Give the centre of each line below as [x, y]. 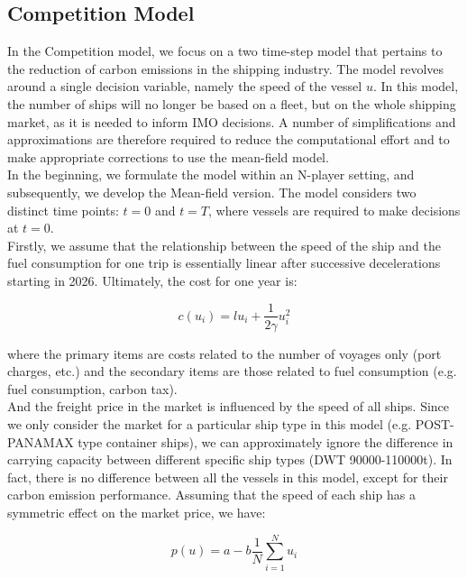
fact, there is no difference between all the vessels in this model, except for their [228, 477]
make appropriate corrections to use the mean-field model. [168, 156]
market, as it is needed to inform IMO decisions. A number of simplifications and [232, 121]
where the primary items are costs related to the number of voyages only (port [224, 353]
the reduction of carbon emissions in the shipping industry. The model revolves [226, 68]
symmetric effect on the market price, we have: [137, 512]
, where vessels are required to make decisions [334, 210]
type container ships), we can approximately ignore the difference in [266, 441]
